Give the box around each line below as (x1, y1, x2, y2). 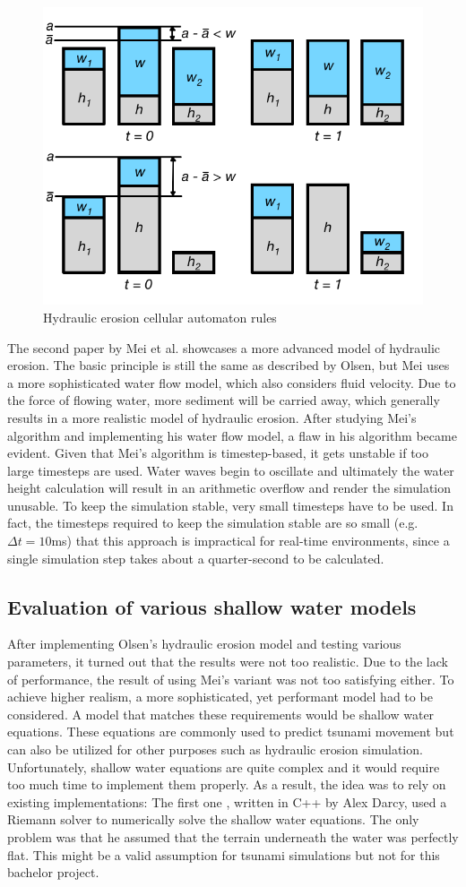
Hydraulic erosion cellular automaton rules (43, 307, 277, 326)
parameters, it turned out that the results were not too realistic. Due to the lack (7, 652, 448, 671)
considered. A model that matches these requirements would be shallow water (7, 704, 435, 723)
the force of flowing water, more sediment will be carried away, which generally (7, 391, 440, 409)
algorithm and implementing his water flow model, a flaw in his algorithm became (7, 426, 457, 444)
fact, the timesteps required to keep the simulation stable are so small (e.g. (7, 513, 419, 532)
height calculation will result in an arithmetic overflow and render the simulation (7, 478, 452, 497)
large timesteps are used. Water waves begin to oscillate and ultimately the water (7, 461, 454, 479)
